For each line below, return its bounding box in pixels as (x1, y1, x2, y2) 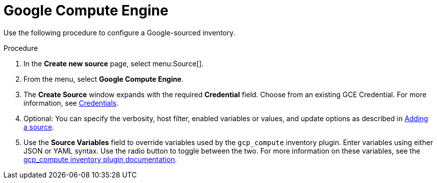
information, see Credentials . (23, 98, 118, 107)
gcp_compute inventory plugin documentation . (23, 155, 177, 164)
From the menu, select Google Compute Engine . (23, 74, 183, 83)
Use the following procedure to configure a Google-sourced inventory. (3, 28, 235, 37)
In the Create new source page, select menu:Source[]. (23, 59, 204, 68)
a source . (23, 122, 54, 131)
